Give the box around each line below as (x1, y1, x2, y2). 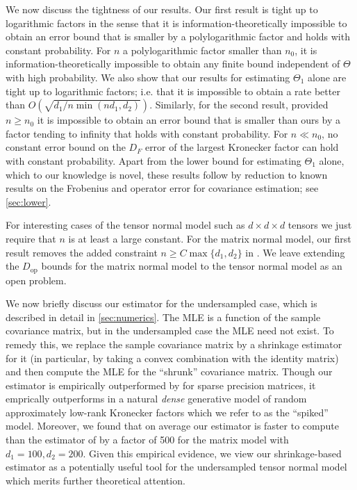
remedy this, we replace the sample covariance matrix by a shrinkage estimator (6, 336, 342, 351)
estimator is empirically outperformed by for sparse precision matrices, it (6, 377, 316, 392)
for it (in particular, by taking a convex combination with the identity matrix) (6, 350, 339, 365)
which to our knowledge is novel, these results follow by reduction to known (6, 167, 328, 181)
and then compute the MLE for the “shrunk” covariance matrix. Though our (6, 364, 333, 379)
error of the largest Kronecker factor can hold (144, 140, 339, 154)
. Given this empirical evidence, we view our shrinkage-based (83, 446, 342, 460)
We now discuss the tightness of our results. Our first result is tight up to (6, 2, 318, 16)
